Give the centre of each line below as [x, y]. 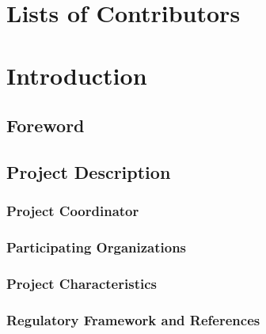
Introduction [77, 75]
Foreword [46, 125]
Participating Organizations [97, 247]
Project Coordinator [73, 211]
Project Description [89, 171]
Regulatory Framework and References [133, 319]
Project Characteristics [82, 283]
